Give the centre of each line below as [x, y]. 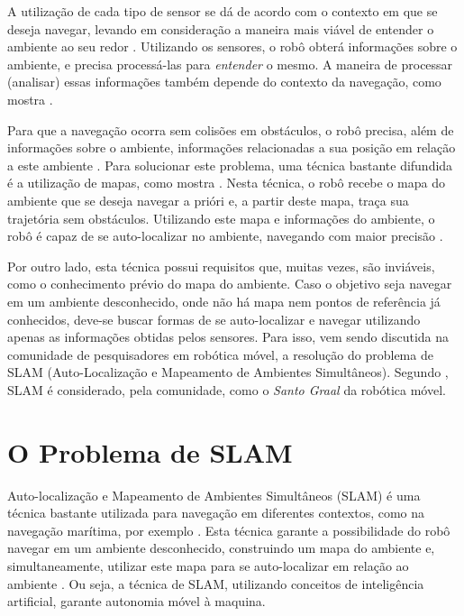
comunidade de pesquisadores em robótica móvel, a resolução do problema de [220, 354]
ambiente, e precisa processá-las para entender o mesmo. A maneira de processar [230, 64]
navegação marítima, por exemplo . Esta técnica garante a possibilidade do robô [229, 530]
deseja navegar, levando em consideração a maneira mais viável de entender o [221, 28]
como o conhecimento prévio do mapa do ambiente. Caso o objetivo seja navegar [230, 284]
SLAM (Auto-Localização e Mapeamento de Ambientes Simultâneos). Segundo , [228, 372]
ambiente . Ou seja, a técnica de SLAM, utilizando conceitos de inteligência [216, 583]
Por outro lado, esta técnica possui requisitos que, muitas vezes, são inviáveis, [221, 266]
